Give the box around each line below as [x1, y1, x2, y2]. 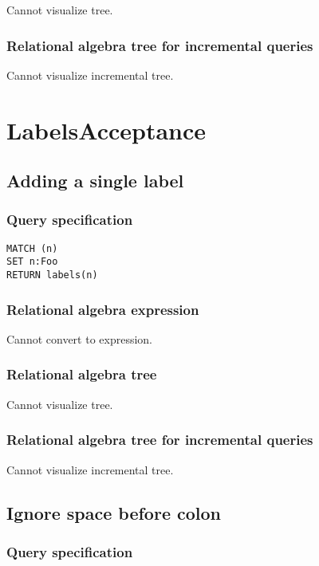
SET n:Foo [6, 256, 58, 268]
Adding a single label [6, 168, 184, 193]
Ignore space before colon [6, 500, 221, 525]
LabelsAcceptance [6, 113, 207, 146]
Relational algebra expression [6, 299, 199, 319]
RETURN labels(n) [6, 269, 98, 281]
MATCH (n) [6, 242, 58, 254]
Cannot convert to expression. [6, 330, 153, 347]
